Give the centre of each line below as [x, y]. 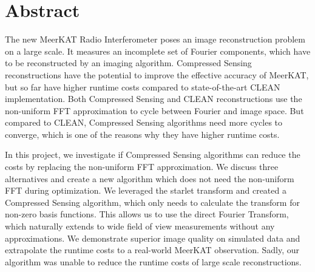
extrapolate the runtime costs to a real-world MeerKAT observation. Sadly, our [152, 250]
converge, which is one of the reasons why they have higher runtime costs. [142, 134]
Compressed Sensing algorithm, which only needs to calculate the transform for [152, 202]
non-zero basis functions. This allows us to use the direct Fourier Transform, [147, 214]
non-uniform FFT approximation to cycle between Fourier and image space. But [154, 110]
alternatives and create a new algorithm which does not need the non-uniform [150, 178]
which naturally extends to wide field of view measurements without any [140, 226]
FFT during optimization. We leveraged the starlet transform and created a [146, 190]
